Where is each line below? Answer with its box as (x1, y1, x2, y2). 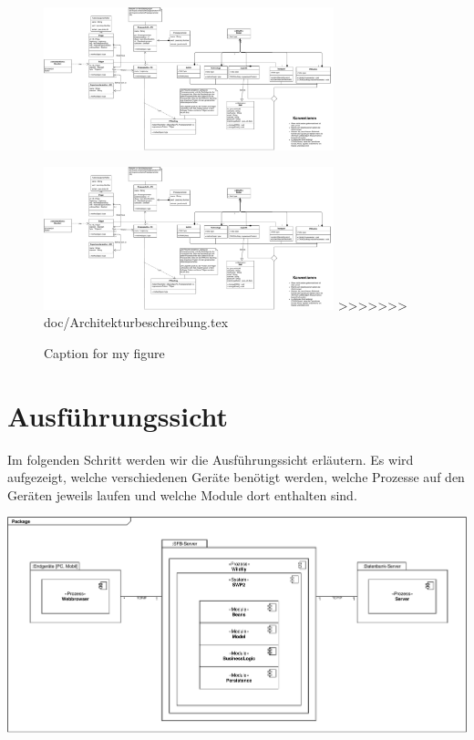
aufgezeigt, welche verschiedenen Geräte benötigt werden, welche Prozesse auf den (7, 468, 465, 487)
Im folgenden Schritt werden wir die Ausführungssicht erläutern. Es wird (7, 449, 414, 468)
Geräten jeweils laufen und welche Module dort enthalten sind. (7, 485, 357, 504)
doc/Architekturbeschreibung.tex (44, 313, 229, 332)
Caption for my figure (44, 343, 165, 362)
